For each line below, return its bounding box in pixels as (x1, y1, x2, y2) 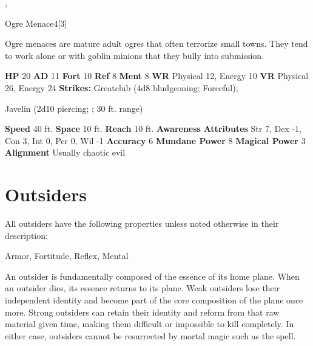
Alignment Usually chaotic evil (5, 146, 126, 159)
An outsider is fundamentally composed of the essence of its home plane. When (5, 269, 300, 282)
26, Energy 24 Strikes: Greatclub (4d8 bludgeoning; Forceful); (5, 81, 238, 94)
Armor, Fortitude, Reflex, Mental (5, 249, 129, 262)
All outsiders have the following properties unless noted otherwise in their (5, 217, 279, 230)
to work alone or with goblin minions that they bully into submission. (5, 49, 264, 61)
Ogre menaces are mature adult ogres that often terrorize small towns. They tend (5, 37, 308, 50)
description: (5, 229, 48, 241)
